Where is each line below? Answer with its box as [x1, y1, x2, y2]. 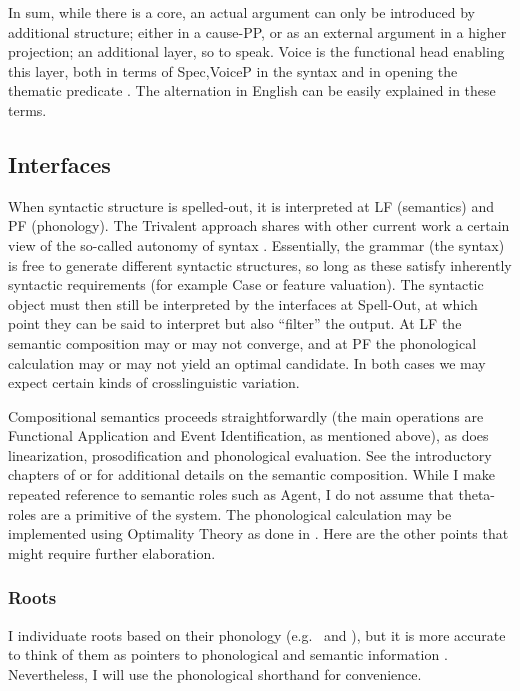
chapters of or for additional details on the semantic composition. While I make [8, 464, 495, 485]
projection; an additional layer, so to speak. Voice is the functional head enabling [8, 41, 505, 62]
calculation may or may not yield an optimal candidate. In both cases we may [8, 352, 486, 373]
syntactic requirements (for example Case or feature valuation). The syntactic [8, 274, 484, 295]
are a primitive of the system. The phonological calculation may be [40, 503, 452, 524]
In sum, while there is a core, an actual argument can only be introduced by [8, 2, 475, 22]
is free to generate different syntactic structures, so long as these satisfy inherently [8, 254, 512, 275]
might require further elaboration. [8, 542, 216, 563]
